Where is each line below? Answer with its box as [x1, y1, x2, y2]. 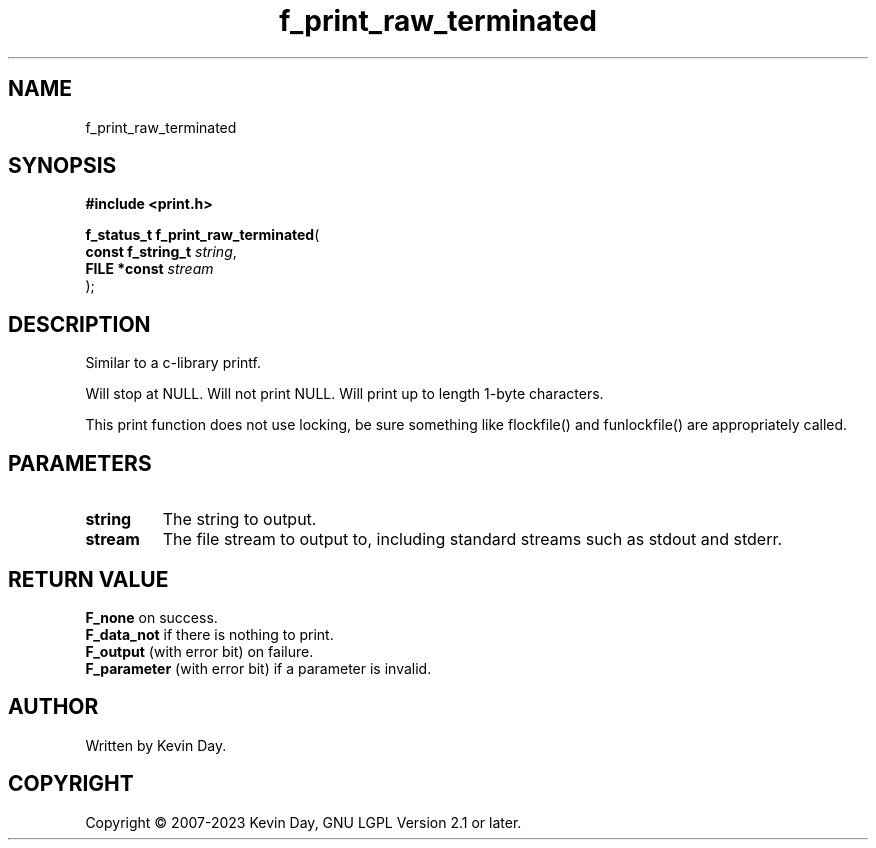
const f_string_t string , [85, 243, 237, 261]
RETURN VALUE [8, 566, 169, 592]
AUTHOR [8, 694, 99, 720]
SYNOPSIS [8, 153, 117, 179]
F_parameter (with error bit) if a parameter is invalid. [85, 659, 432, 677]
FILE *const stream [85, 260, 214, 278]
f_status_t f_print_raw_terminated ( [85, 226, 320, 244]
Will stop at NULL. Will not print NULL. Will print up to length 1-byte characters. [85, 385, 604, 403]
